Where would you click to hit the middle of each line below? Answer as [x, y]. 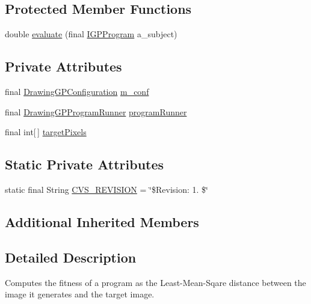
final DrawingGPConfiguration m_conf [77, 91]
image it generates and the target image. [80, 294]
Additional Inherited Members [102, 221]
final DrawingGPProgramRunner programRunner [96, 111]
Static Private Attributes [85, 164]
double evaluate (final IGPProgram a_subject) [91, 34]
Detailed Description [71, 257]
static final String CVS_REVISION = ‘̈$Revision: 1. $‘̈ [106, 189]
